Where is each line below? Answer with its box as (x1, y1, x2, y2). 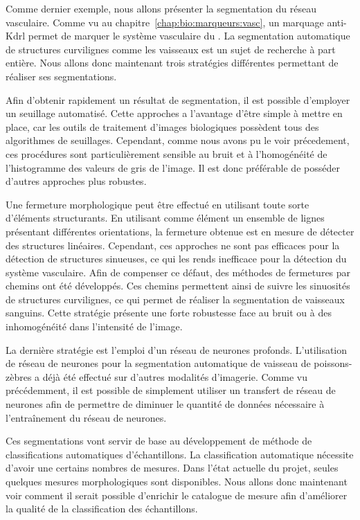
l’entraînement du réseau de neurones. (6, 410, 167, 424)
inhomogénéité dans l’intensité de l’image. (6, 319, 183, 334)
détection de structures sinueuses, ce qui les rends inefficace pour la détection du (6, 251, 347, 266)
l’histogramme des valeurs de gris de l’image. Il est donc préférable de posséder (6, 160, 340, 174)
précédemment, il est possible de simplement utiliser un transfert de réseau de (6, 383, 336, 397)
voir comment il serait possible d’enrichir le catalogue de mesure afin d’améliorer (6, 487, 348, 502)
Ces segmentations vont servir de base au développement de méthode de (6, 433, 312, 448)
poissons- (314, 356, 352, 370)
